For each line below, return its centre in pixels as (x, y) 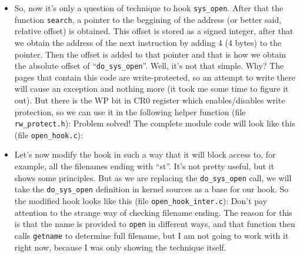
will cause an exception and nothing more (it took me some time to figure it (151, 89)
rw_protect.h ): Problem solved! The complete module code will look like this (155, 123)
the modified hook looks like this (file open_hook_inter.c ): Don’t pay (141, 200)
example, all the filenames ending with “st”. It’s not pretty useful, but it (144, 166)
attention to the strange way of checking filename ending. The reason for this (153, 212)
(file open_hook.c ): (49, 134)
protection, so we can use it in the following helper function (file (130, 111)
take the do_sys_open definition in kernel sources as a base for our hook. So (151, 189)
